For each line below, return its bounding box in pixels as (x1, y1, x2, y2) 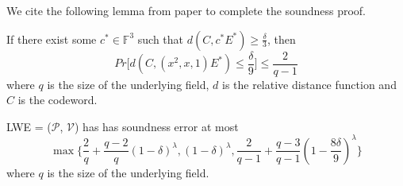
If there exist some (6, 30, 97, 47)
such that (137, 30, 184, 47)
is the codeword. (17, 91, 98, 108)
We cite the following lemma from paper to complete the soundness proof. (6, 2, 367, 18)
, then (267, 30, 296, 47)
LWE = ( (6, 118, 52, 134)
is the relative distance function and (221, 76, 397, 92)
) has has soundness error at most (75, 118, 239, 134)
